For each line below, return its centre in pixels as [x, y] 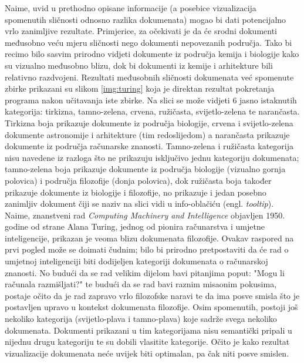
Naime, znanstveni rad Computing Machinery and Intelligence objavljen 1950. [145, 215]
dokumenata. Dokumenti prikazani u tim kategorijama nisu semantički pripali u [148, 330]
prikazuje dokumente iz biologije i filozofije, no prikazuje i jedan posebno [136, 192]
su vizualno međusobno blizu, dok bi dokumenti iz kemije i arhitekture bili [139, 65]
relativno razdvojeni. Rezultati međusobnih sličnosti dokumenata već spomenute [149, 77]
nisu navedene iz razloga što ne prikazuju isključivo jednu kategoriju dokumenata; [152, 157]
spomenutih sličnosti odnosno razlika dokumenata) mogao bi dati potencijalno [146, 19]
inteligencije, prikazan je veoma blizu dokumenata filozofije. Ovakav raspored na [149, 238]
